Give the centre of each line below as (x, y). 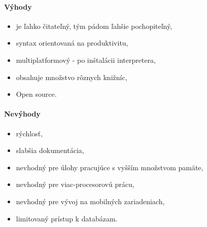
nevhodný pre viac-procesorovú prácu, (75, 184)
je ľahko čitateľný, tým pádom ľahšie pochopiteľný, (94, 26)
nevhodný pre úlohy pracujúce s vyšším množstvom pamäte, (110, 167)
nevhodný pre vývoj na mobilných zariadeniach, (90, 201)
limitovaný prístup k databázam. (67, 218)
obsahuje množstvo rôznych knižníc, (72, 77)
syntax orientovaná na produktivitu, (72, 43)
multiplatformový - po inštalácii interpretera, (86, 60)
